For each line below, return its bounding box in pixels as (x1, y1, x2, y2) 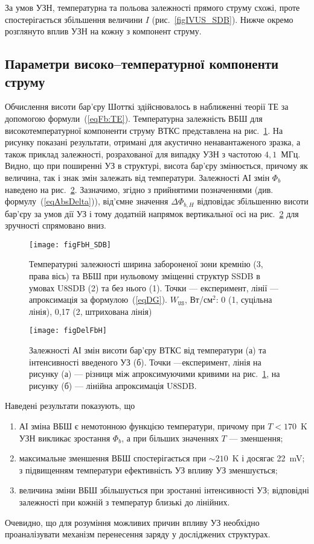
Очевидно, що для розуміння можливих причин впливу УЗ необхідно (5, 516, 260, 528)
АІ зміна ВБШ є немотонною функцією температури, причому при (19, 420, 265, 432)
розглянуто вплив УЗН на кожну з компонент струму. (5, 25, 202, 37)
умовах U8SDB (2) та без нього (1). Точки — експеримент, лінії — (29, 281, 279, 294)
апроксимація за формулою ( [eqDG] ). (29, 293, 167, 306)
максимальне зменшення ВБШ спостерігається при (19, 452, 207, 464)
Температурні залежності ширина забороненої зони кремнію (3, (29, 258, 263, 270)
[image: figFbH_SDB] (29, 240, 112, 249)
